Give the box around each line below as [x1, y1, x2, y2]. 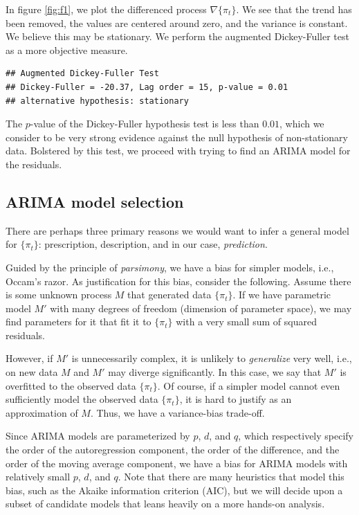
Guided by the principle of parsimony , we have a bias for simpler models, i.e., [6, 260, 334, 274]
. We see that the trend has [236, 2, 352, 16]
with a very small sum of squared [176, 314, 317, 329]
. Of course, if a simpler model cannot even [157, 378, 340, 392]
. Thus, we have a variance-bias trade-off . [90, 405, 265, 419]
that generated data [127, 287, 212, 302]
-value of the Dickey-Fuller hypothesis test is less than [30, 116, 259, 131]
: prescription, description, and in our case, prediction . [38, 237, 268, 251]
